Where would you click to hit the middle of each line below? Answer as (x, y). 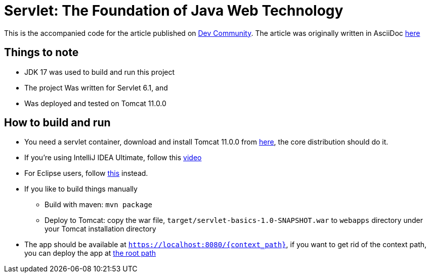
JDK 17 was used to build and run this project (100, 72)
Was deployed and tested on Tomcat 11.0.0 (95, 103)
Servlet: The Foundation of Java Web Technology (174, 11)
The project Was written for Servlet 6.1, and (96, 87)
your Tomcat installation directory (100, 229)
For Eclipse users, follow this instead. (86, 173)
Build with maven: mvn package (99, 205)
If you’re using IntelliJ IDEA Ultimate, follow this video (113, 158)
